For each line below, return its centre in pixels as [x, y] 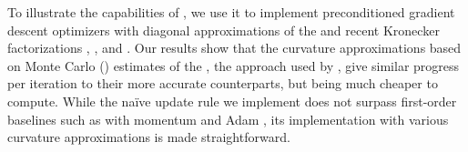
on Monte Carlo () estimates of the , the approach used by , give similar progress [234, 65]
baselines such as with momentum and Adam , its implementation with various [228, 119]
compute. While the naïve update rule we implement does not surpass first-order [232, 101]
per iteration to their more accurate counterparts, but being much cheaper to [223, 83]
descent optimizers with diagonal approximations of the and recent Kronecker [224, 30]
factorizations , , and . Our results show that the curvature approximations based [234, 48]
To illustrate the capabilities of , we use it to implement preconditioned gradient [231, 12]
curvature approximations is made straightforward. [149, 137]
